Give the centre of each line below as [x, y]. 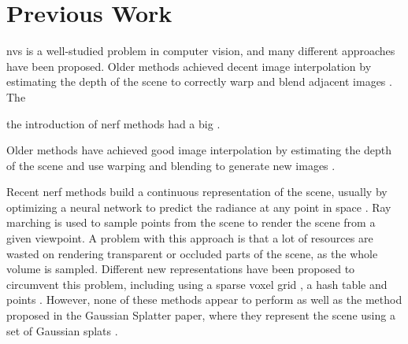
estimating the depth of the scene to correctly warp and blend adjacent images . [199, 81]
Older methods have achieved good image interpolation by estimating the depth [199, 150]
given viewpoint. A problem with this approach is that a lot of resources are [190, 238]
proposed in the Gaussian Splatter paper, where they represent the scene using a [201, 315]
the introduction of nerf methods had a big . [113, 123]
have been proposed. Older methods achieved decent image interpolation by [189, 66]
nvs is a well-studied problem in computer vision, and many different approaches [201, 51]
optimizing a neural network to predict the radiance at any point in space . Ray [199, 207]
